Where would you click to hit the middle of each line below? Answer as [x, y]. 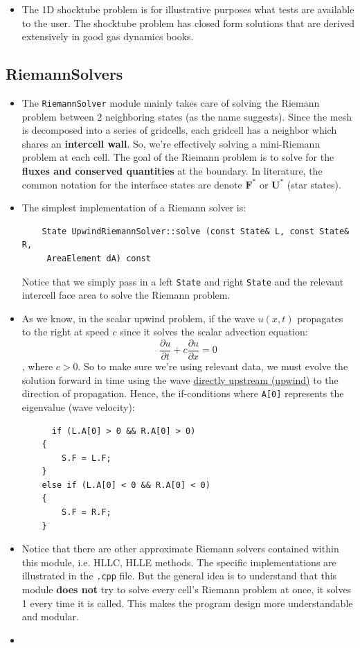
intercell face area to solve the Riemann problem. [126, 295]
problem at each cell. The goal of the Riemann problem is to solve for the [178, 157]
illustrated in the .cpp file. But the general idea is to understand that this [179, 576]
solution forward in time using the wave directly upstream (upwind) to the [180, 379]
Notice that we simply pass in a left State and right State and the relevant [183, 281]
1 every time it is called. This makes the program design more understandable [187, 603]
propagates [320, 318]
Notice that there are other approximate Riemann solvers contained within [180, 549]
